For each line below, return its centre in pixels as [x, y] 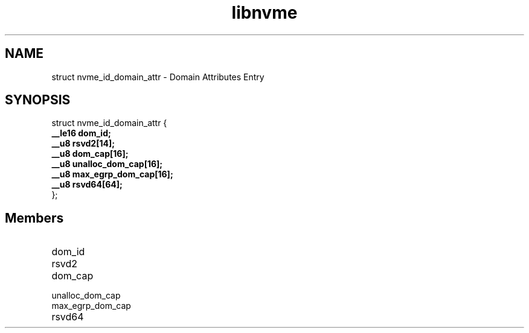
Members [34, 218]
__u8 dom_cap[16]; [90, 154]
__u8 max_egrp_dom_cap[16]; [112, 174]
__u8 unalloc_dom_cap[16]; [107, 164]
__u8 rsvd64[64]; [87, 185]
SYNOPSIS [38, 100]
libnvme [264, 13]
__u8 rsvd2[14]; [83, 144]
